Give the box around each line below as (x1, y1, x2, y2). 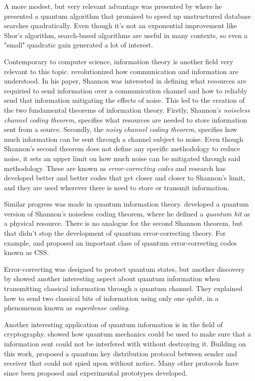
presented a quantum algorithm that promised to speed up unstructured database (4, 10, 251, 21)
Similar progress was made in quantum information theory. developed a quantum (4, 199, 249, 209)
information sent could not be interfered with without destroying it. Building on (4, 339, 246, 348)
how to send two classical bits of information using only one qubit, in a (4, 293, 219, 303)
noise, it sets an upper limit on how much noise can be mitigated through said (4, 153, 241, 163)
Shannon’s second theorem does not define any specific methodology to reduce (4, 143, 240, 154)
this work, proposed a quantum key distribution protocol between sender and (4, 348, 237, 358)
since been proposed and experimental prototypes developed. (4, 367, 187, 378)
